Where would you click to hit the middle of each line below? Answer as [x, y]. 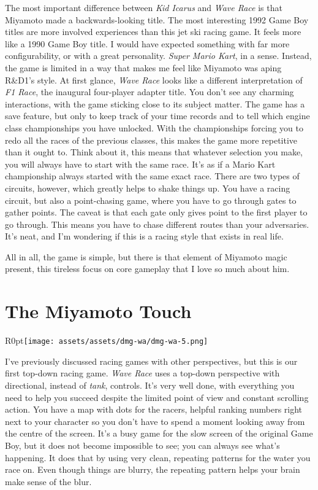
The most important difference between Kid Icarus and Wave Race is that [144, 7]
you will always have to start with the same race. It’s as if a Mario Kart [140, 164]
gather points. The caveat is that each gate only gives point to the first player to [156, 212]
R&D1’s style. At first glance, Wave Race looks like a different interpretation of [154, 80]
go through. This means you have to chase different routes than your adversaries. [157, 224]
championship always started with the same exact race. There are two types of [152, 176]
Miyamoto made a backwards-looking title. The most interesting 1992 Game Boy [157, 19]
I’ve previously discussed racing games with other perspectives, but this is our [151, 361]
